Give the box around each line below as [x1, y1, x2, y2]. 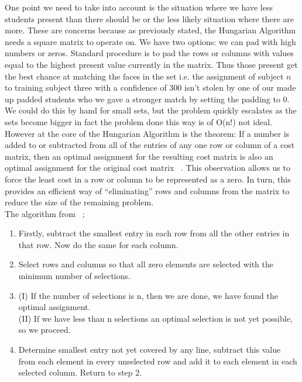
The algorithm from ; [5, 207, 85, 219]
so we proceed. [18, 324, 71, 336]
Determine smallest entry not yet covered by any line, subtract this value [18, 343, 281, 356]
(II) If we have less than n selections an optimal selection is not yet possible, [18, 312, 293, 324]
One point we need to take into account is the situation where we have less [5, 1, 273, 13]
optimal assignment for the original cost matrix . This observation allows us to [5, 161, 290, 174]
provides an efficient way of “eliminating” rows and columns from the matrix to [5, 184, 290, 197]
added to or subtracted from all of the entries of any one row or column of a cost [5, 139, 295, 151]
